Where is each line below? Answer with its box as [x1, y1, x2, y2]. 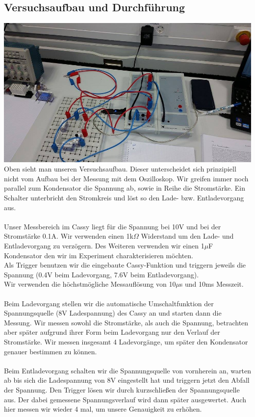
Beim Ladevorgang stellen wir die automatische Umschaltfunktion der [4, 298, 214, 308]
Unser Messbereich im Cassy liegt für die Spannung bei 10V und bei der [4, 221, 221, 231]
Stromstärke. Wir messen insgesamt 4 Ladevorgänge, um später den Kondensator [4, 336, 248, 346]
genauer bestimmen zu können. [4, 346, 97, 356]
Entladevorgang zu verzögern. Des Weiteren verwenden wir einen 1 [4, 241, 204, 251]
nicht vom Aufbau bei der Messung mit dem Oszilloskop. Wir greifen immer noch [4, 173, 249, 183]
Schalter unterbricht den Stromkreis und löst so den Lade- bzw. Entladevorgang [4, 193, 244, 203]
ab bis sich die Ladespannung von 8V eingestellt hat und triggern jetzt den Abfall [4, 375, 250, 385]
